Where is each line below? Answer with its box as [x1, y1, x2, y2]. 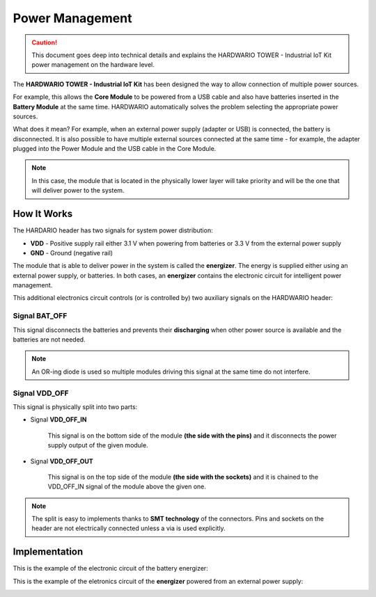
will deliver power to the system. [31, 186, 125, 195]
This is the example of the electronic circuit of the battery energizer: [13, 564, 208, 573]
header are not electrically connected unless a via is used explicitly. [31, 524, 226, 532]
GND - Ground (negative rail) [30, 248, 113, 257]
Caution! [31, 38, 58, 47]
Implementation [13, 546, 84, 558]
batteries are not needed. [13, 335, 86, 344]
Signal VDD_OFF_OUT [30, 456, 93, 465]
